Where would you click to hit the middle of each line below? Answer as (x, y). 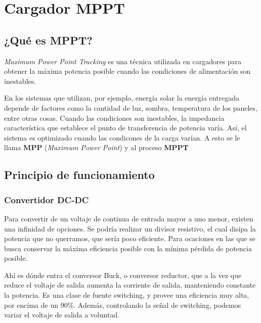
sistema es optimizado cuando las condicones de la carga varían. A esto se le (122, 137)
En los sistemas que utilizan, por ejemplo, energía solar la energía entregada (122, 98)
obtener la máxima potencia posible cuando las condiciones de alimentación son (127, 71)
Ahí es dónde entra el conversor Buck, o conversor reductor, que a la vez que (123, 275)
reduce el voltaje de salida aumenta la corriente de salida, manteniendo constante (130, 285)
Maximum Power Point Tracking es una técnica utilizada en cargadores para (123, 61)
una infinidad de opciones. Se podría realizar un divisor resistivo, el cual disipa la (130, 228)
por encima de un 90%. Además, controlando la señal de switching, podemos (123, 305)
